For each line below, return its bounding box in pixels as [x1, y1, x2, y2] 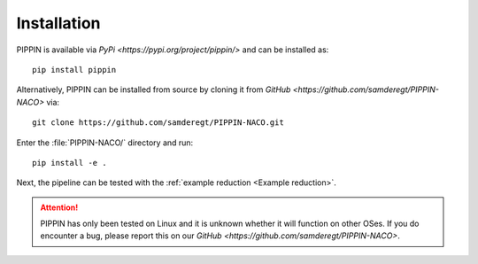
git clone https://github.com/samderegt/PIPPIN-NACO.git [32, 118, 285, 128]
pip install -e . [32, 158, 107, 167]
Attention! [40, 202, 79, 213]
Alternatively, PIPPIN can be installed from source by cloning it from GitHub [16, 84, 291, 95]
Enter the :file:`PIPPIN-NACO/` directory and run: [16, 137, 194, 148]
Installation [16, 13, 101, 33]
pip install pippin [32, 65, 117, 74]
